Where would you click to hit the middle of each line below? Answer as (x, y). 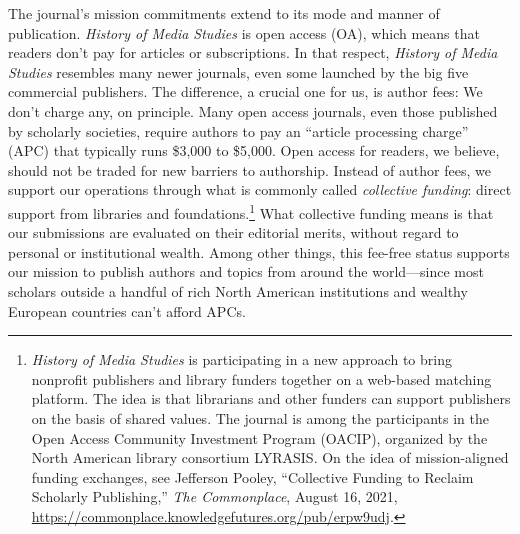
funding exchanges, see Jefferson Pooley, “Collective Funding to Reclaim (252, 476)
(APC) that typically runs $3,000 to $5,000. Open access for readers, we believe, (254, 150)
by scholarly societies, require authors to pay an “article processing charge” (238, 130)
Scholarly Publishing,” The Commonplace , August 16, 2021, (214, 496)
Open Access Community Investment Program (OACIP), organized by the (259, 437)
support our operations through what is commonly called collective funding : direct (260, 189)
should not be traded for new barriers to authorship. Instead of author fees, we (249, 169)
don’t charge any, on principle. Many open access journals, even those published (253, 110)
